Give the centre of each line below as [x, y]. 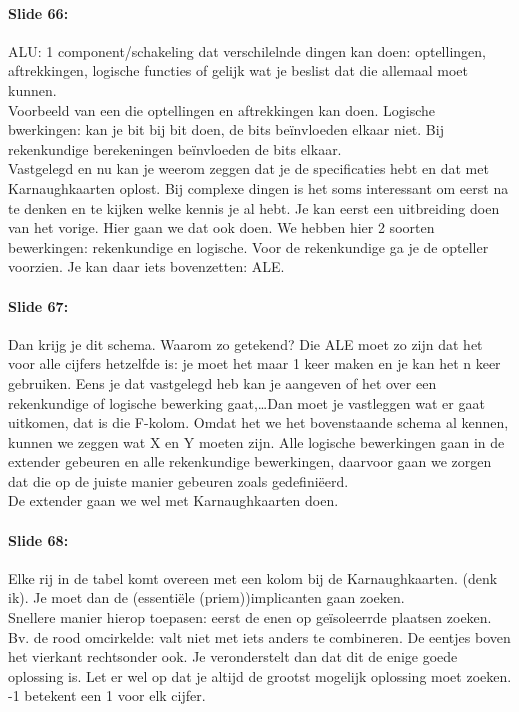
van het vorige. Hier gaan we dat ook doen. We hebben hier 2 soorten [221, 227]
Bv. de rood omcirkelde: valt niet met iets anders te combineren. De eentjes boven [259, 636]
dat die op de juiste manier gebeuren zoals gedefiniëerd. [178, 480]
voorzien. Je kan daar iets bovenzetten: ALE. [146, 266]
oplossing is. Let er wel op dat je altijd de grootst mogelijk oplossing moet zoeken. [260, 675]
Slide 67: [38, 305]
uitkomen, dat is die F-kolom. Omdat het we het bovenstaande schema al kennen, [258, 422]
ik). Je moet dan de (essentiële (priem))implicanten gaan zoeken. [206, 597]
